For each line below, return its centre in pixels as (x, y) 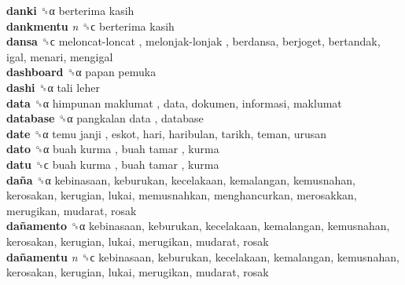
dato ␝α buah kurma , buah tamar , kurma (113, 149)
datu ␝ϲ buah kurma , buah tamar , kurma (113, 164)
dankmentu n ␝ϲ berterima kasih (90, 26)
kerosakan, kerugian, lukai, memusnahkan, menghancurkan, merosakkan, (182, 195)
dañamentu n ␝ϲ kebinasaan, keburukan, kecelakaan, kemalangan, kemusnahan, (203, 256)
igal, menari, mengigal (60, 56)
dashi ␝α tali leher (53, 87)
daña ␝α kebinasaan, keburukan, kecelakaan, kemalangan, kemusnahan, (181, 179)
